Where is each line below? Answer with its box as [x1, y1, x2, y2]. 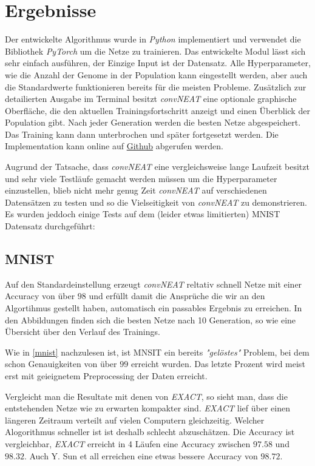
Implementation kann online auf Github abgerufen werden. [5, 140, 223, 152]
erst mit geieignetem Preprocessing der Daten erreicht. [5, 369, 208, 382]
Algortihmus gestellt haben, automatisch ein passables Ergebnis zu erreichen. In [5, 302, 302, 314]
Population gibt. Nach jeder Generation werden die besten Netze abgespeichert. [5, 116, 301, 129]
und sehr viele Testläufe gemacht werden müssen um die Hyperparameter [5, 172, 277, 184]
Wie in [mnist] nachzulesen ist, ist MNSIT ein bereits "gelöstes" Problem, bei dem [5, 345, 310, 358]
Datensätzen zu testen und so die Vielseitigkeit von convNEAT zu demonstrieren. [5, 195, 307, 208]
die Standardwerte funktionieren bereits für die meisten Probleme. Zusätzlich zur [5, 80, 307, 93]
